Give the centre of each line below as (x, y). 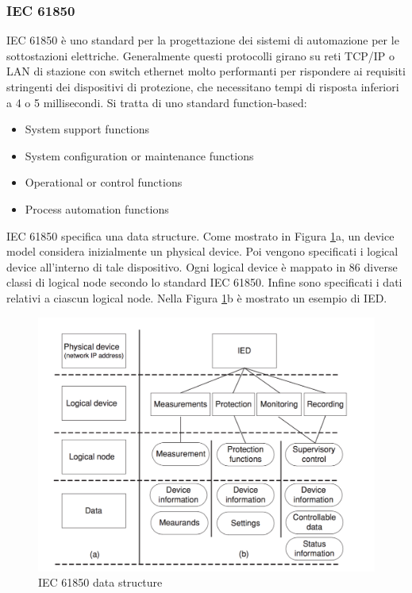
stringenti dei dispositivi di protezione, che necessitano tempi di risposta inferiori (203, 87)
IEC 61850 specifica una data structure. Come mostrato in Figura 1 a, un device (200, 235)
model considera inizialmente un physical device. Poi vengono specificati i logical (202, 251)
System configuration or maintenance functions (139, 155)
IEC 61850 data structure (100, 582)
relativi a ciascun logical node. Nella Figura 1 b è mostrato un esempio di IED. (197, 297)
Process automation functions (97, 208)
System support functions (87, 129)
